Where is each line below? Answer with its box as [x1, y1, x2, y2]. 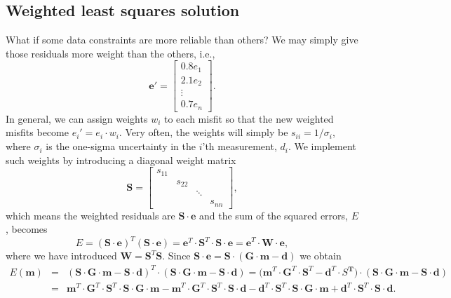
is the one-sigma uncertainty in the [46, 139, 196, 154]
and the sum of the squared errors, [199, 208, 348, 222]
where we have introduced [6, 248, 117, 263]
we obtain [299, 248, 342, 263]
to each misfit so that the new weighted [163, 111, 334, 126]
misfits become [6, 125, 69, 140]
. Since [162, 248, 191, 263]
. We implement [288, 139, 356, 154]
